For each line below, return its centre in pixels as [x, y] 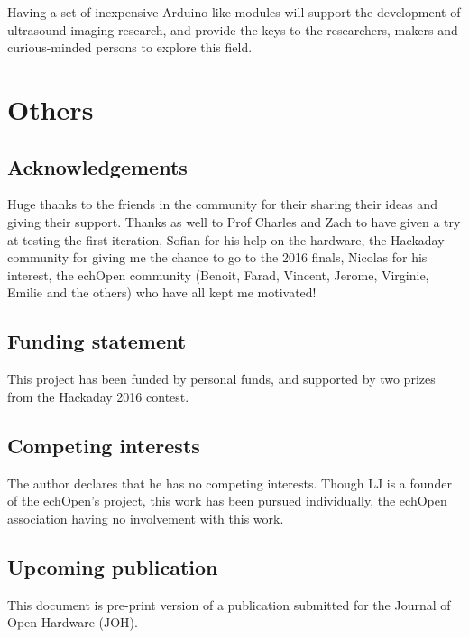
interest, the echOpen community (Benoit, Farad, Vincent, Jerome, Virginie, [218, 274]
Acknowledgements [97, 166]
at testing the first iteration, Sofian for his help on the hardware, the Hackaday [226, 239]
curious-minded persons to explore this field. [130, 47]
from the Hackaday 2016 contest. [98, 396]
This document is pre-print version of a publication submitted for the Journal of [229, 604]
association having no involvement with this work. [146, 518]
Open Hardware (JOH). [73, 622]
